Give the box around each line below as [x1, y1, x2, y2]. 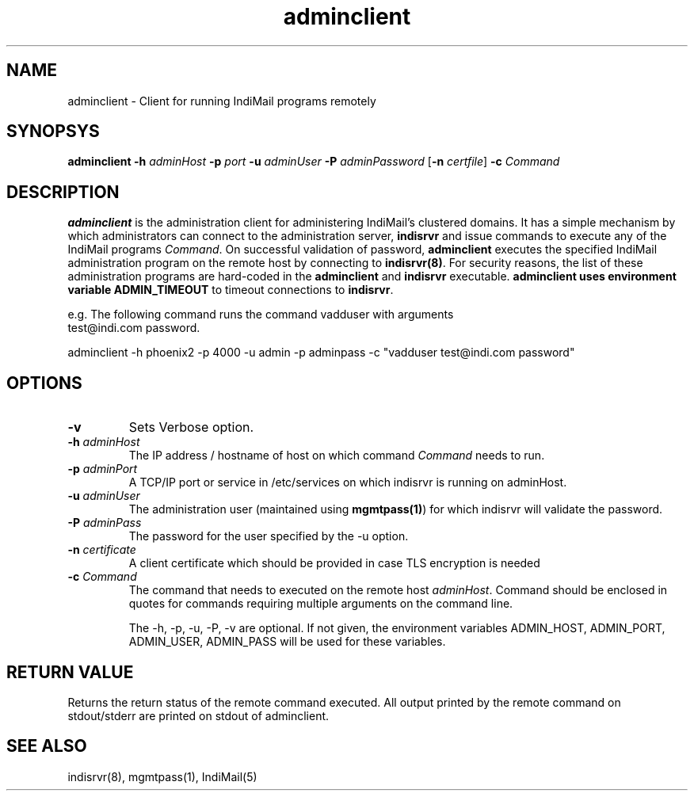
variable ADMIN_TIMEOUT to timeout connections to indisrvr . [67, 283, 394, 297]
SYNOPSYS [6, 121, 100, 142]
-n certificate [67, 543, 136, 557]
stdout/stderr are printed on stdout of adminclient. [67, 708, 330, 723]
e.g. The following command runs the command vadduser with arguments [67, 307, 454, 322]
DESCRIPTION [6, 181, 120, 202]
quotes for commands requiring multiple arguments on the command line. [128, 597, 513, 611]
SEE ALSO [6, 736, 87, 757]
